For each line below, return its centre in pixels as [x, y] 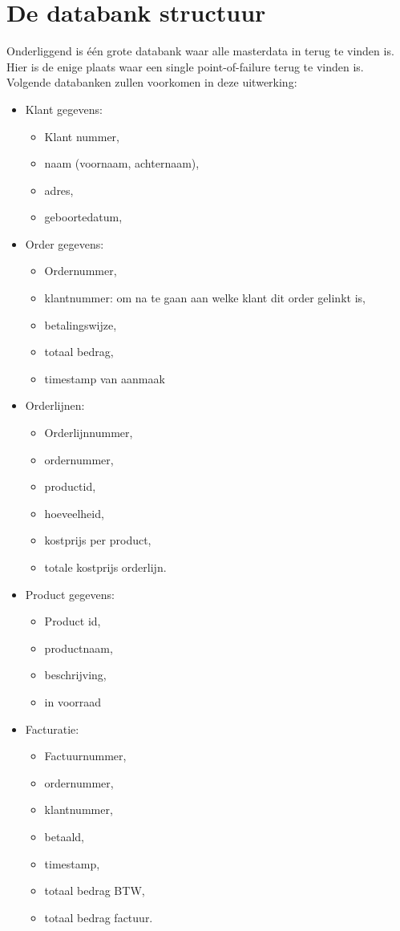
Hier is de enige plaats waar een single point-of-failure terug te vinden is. [185, 66]
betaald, [64, 836]
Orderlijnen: [55, 405]
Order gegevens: [65, 243]
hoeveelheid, [74, 513]
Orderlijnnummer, [89, 433]
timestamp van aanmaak [105, 378]
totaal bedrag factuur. [99, 917]
